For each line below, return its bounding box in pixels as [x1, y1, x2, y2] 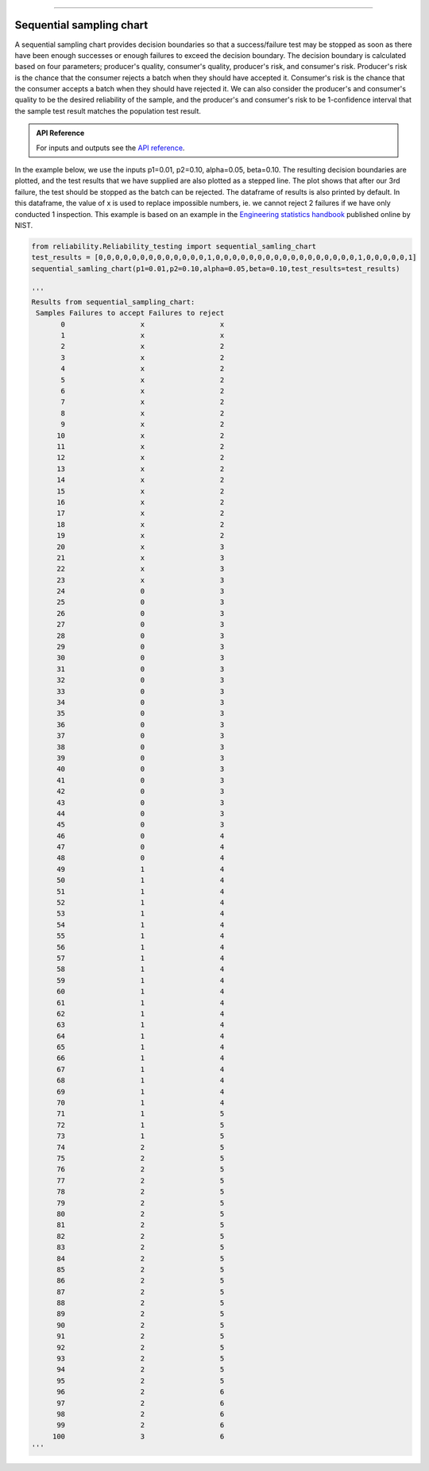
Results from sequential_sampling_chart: [31, 297, 195, 306]
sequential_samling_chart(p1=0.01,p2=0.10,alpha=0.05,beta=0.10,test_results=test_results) [31, 264, 400, 273]
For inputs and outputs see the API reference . [36, 143, 185, 153]
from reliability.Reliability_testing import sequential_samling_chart [31, 242, 317, 250]
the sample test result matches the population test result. [14, 106, 202, 115]
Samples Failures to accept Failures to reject [36, 308, 225, 318]
